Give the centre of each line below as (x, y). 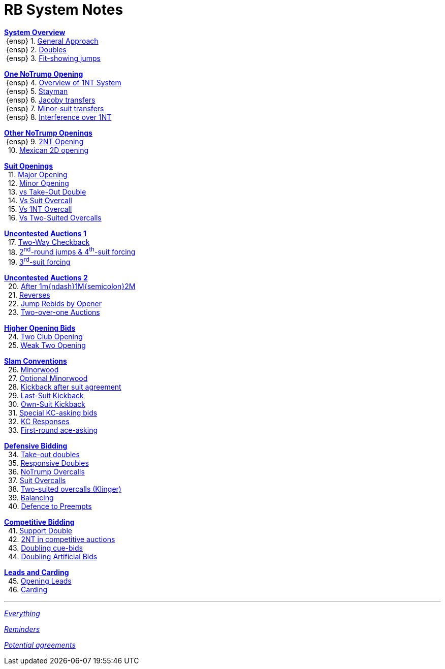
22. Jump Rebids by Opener (55, 304)
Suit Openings (28, 166)
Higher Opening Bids (40, 328)
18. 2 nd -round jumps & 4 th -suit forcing (72, 251)
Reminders (22, 629)
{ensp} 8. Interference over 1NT (59, 117)
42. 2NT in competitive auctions (61, 539)
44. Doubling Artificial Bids (53, 557)
